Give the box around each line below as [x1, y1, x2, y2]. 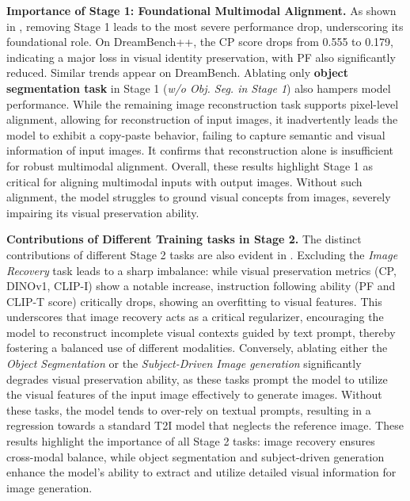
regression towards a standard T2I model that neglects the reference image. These [6, 417, 404, 434]
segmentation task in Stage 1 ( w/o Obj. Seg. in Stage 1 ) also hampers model [6, 79, 391, 96]
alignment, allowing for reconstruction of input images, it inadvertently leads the [6, 111, 398, 128]
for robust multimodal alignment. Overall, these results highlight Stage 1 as [6, 157, 373, 174]
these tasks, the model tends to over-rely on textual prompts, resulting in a [6, 401, 371, 418]
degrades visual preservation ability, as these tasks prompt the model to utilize [6, 370, 388, 387]
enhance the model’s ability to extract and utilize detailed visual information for [6, 464, 397, 480]
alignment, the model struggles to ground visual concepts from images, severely [6, 189, 391, 205]
